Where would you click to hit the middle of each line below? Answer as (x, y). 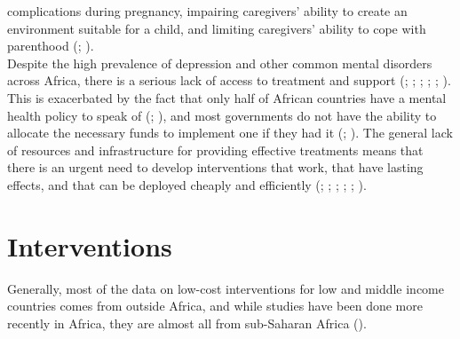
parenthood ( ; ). (51, 46)
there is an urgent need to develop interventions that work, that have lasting (215, 167)
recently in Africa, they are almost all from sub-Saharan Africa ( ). (187, 323)
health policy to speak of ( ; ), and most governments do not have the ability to (222, 115)
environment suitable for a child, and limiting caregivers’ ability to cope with (217, 28)
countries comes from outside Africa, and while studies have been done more (215, 306)
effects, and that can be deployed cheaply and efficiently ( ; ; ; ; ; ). (187, 184)
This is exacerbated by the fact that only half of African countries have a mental (227, 97)
